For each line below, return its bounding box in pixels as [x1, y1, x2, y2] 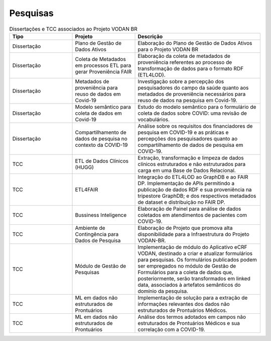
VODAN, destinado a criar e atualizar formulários [138, 249, 253, 257]
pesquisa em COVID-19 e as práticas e [138, 129, 229, 136]
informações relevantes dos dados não [138, 300, 230, 307]
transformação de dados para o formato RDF [138, 65, 244, 72]
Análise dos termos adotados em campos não [138, 313, 246, 320]
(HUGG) [75, 163, 94, 170]
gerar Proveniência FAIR [75, 68, 132, 75]
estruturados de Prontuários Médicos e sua [138, 319, 240, 326]
